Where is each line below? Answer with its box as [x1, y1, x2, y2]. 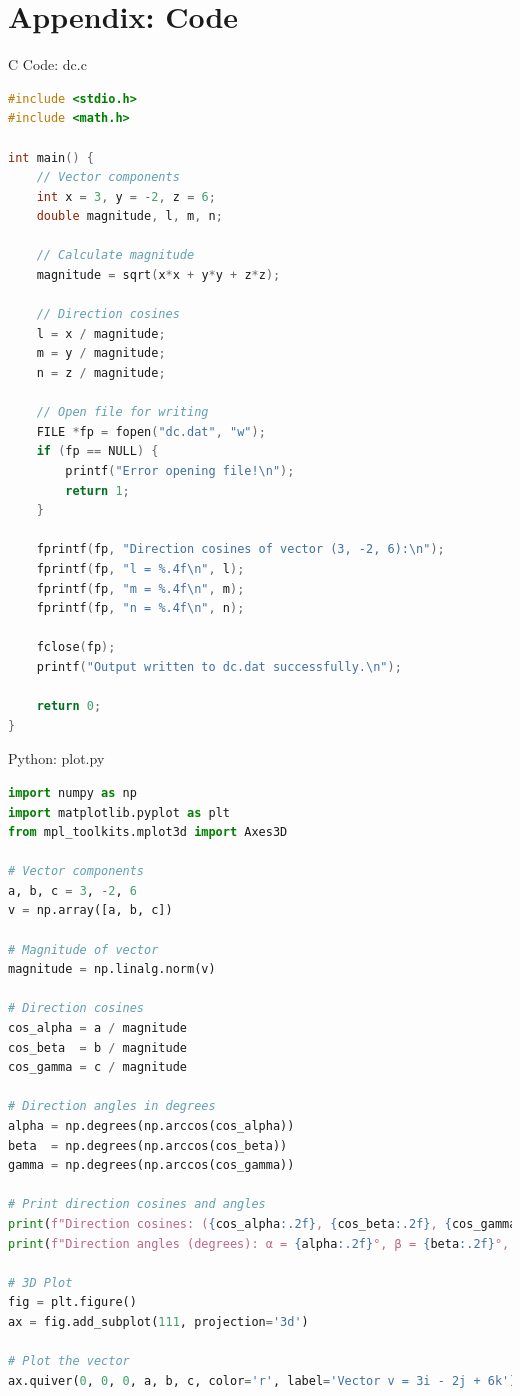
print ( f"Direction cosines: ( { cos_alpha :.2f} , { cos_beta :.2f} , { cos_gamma [8, 1216, 517, 1231]
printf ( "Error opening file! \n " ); [65, 464, 295, 478]
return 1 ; [65, 483, 130, 498]
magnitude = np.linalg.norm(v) [8, 962, 216, 977]
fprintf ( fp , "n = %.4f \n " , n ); [36, 601, 245, 616]
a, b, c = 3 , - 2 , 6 [8, 883, 137, 898]
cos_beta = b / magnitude [8, 1040, 188, 1055]
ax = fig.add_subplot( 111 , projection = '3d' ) [8, 1314, 309, 1329]
